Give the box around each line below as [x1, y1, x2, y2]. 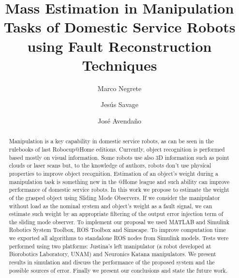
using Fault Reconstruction [27, 36, 212, 56]
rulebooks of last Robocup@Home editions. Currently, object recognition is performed [9, 145, 225, 153]
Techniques [82, 55, 157, 75]
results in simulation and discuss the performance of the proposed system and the [9, 258, 215, 266]
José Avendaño [97, 115, 142, 125]
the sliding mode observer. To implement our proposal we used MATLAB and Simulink [9, 217, 230, 226]
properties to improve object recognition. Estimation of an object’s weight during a [9, 169, 219, 177]
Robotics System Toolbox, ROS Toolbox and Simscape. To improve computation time [9, 226, 226, 234]
